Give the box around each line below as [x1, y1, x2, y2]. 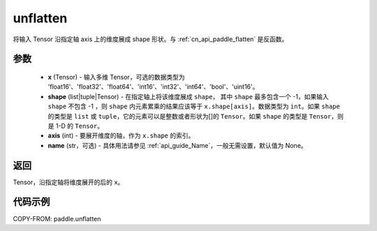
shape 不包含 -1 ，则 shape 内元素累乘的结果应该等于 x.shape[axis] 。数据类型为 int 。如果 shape [47, 102, 340, 111]
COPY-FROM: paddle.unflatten [13, 214, 101, 223]
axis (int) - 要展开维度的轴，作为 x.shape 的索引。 [47, 131, 195, 140]
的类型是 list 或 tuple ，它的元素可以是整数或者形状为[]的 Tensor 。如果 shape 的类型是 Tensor [47, 112, 332, 120]
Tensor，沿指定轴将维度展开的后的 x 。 [13, 178, 124, 186]
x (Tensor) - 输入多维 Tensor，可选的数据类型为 [47, 73, 185, 81]
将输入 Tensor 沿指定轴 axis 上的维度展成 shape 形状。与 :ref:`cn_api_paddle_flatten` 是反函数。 [13, 35, 288, 43]
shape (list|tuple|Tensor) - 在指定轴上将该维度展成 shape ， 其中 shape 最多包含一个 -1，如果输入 [47, 92, 330, 100]
